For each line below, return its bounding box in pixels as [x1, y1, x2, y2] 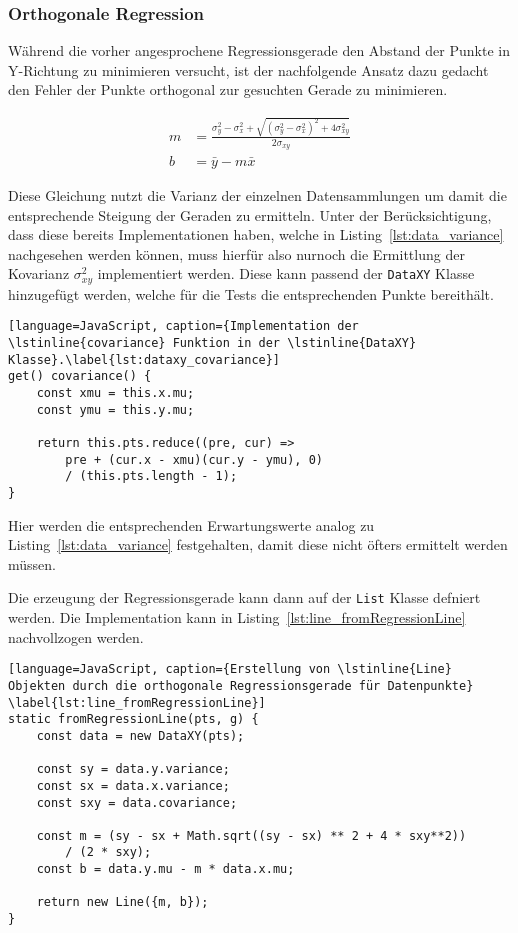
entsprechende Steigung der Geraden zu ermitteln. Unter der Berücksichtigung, [8, 204, 492, 225]
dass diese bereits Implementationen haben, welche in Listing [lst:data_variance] [8, 224, 504, 245]
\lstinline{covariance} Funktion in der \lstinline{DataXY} [8, 336, 417, 351]
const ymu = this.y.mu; [36, 402, 195, 417]
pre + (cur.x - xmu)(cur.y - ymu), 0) [65, 452, 323, 467]
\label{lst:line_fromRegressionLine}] [8, 695, 266, 710]
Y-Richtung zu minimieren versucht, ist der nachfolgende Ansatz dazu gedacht [8, 59, 489, 80]
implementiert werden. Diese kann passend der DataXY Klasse [97, 263, 475, 284]
